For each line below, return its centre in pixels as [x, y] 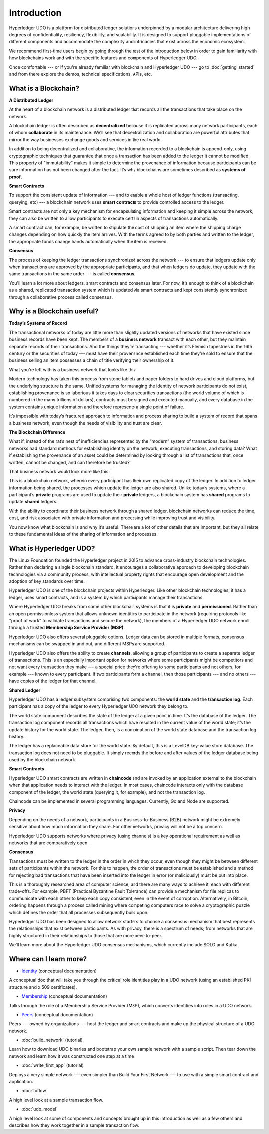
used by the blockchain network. [43, 760]
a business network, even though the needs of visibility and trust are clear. [86, 423]
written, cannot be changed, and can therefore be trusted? [69, 462]
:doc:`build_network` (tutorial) [52, 1040]
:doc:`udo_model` [40, 1109]
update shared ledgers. [33, 502]
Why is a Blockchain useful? [54, 312]
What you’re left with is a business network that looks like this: [73, 369]
